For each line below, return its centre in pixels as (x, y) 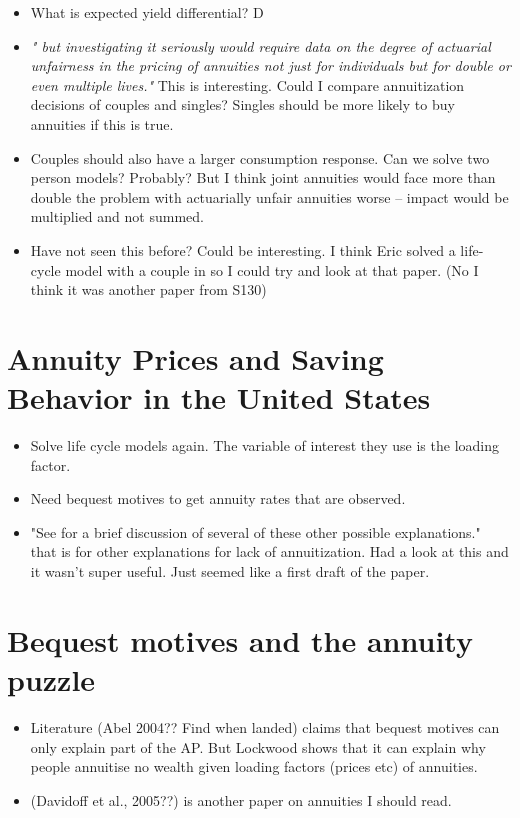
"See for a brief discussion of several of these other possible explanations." (255, 531)
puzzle (51, 678)
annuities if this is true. (102, 123)
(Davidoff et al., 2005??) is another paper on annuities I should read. (241, 799)
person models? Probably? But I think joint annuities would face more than (263, 177)
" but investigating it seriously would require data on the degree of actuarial (260, 45)
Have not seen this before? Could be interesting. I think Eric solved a (243, 249)
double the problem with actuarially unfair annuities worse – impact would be (269, 196)
